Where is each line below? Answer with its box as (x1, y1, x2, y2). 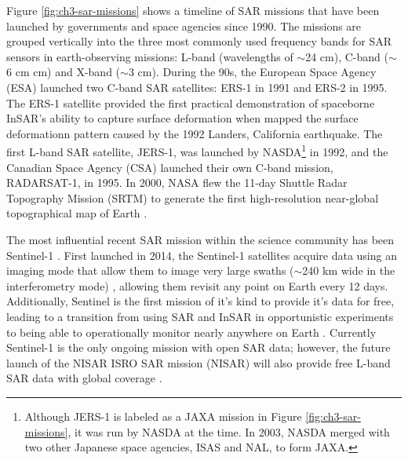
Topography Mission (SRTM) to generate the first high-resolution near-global (6, 189, 379, 206)
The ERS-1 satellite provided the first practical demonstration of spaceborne (6, 94, 375, 111)
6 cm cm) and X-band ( (6, 64, 121, 80)
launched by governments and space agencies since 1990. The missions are (6, 17, 362, 34)
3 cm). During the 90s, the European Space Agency (128, 64, 377, 80)
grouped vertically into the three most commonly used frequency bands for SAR (6, 33, 392, 49)
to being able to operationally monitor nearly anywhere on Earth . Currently (6, 323, 377, 340)
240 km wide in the (302, 262, 395, 279)
